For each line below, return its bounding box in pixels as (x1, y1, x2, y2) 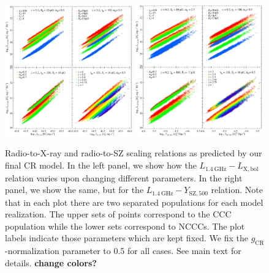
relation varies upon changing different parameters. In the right (5, 171, 243, 184)
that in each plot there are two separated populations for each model (5, 195, 263, 208)
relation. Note (211, 183, 263, 196)
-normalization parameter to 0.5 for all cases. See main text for (5, 244, 241, 257)
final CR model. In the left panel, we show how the (5, 159, 197, 172)
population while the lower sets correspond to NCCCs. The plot (5, 219, 245, 232)
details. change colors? (5, 256, 97, 269)
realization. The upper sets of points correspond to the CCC (5, 208, 232, 220)
